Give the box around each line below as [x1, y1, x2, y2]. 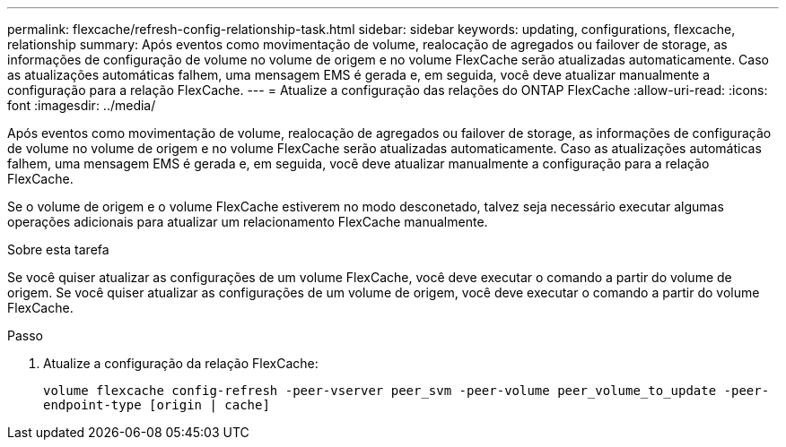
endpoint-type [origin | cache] [43, 398, 270, 412]
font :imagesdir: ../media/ [7, 98, 156, 113]
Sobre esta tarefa [7, 242, 109, 257]
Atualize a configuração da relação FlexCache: [43, 356, 319, 371]
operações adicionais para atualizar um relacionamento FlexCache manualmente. [7, 214, 488, 229]
